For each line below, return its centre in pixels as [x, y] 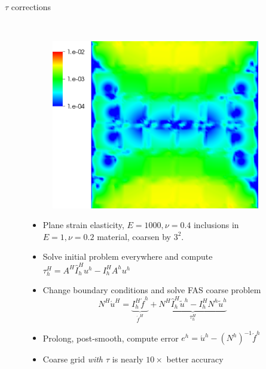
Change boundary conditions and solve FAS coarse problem [152, 290]
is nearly [128, 359]
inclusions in [216, 225]
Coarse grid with [73, 359]
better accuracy [195, 359]
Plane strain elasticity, [83, 225]
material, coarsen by [134, 236]
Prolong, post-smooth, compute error [111, 338]
